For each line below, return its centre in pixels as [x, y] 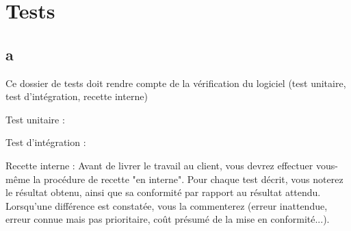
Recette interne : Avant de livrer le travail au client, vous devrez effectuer [159, 165]
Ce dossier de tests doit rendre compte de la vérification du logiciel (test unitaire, [176, 83]
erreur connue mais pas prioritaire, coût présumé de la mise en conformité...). [168, 219]
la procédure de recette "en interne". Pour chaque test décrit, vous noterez [188, 179]
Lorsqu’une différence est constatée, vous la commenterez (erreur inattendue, [167, 205]
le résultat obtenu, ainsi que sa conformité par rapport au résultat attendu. [163, 192]
